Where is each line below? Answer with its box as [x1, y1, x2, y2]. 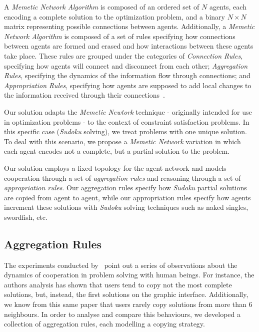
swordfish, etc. [4, 211, 47, 222]
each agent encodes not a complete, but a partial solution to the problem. [4, 146, 229, 156]
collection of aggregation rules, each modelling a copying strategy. [4, 318, 205, 329]
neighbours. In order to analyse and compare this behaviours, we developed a [4, 308, 241, 319]
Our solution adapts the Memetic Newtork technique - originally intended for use [4, 106, 252, 117]
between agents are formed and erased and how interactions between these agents [4, 41, 253, 51]
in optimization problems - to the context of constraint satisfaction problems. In [4, 116, 249, 127]
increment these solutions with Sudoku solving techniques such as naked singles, [4, 202, 248, 212]
